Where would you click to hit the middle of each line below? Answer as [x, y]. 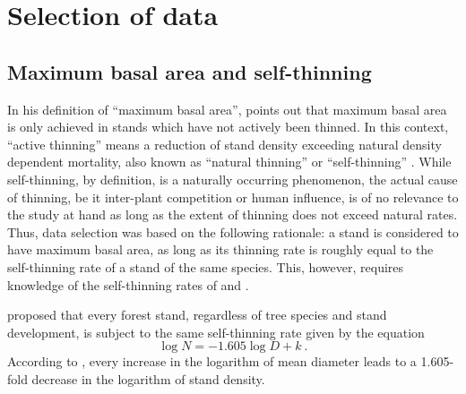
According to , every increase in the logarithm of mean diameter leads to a [212, 361]
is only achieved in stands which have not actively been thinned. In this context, [228, 127]
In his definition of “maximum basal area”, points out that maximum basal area [227, 109]
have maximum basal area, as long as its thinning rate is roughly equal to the [220, 249]
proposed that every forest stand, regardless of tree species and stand [197, 315]
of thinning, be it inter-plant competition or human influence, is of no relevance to [233, 197]
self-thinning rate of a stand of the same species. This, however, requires [206, 266]
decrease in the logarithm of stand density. [148, 378]
